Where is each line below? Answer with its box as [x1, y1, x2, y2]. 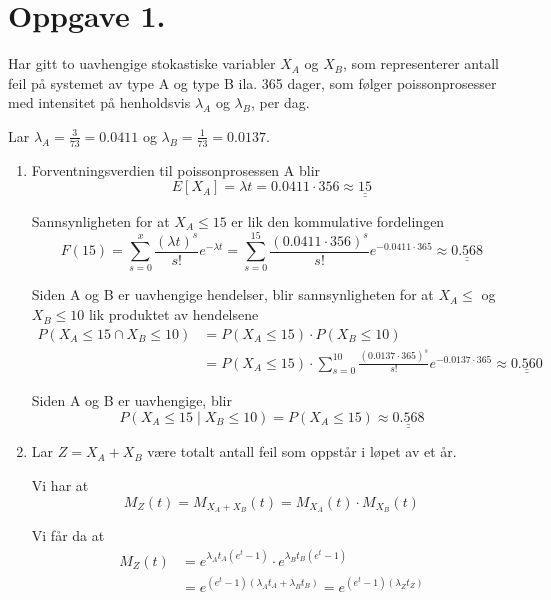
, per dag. [250, 92, 310, 113]
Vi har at [31, 475, 89, 496]
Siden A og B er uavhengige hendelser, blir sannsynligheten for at [31, 284, 434, 305]
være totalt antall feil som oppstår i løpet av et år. [147, 441, 457, 462]
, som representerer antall [343, 53, 499, 74]
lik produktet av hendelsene [88, 304, 259, 325]
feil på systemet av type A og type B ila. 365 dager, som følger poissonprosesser [8, 72, 497, 93]
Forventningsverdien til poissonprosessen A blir [31, 159, 321, 180]
